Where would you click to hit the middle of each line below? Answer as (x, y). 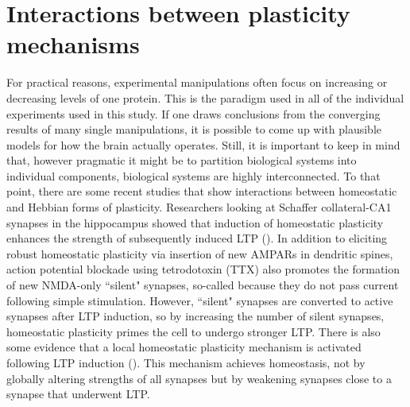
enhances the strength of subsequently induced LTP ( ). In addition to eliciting (197, 238)
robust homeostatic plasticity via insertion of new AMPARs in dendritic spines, (200, 253)
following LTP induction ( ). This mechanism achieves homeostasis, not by (186, 362)
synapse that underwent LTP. (78, 394)
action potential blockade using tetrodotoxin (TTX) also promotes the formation (203, 269)
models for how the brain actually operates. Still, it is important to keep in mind (203, 144)
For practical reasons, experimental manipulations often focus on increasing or (197, 82)
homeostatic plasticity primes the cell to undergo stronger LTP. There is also (193, 331)
